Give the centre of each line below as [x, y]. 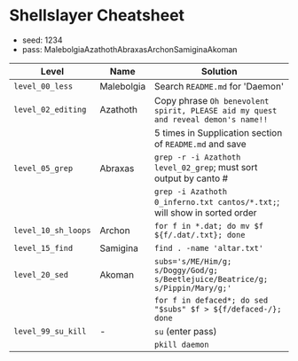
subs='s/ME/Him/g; [193, 261]
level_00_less [43, 86]
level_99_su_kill [50, 331]
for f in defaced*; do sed [211, 300]
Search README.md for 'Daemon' [219, 86]
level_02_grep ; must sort [206, 167]
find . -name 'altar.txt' [209, 248]
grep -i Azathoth [191, 191]
